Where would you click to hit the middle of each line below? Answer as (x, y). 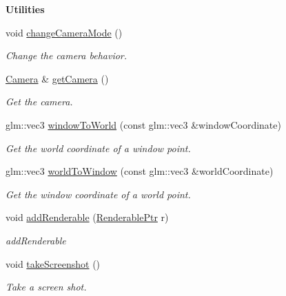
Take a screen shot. (46, 287)
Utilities (25, 9)
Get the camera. (39, 102)
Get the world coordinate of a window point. (98, 148)
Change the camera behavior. (67, 55)
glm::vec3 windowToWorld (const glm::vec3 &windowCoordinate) (143, 124)
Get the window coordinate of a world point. (98, 194)
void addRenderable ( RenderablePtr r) (87, 217)
